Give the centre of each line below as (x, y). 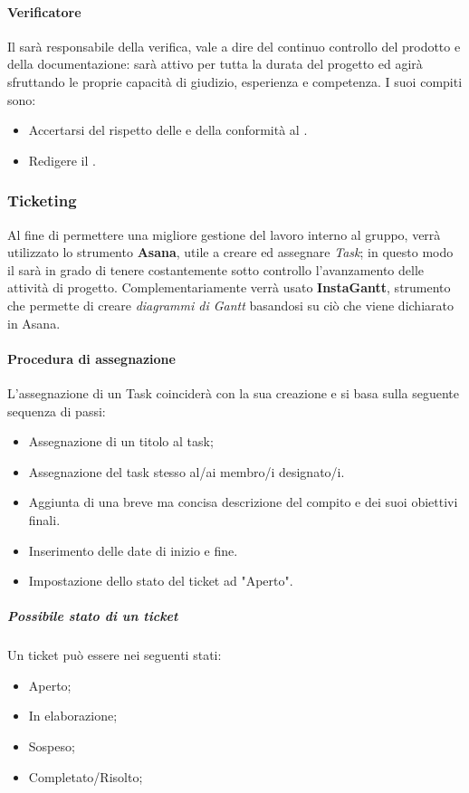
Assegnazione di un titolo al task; (121, 441)
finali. (44, 519)
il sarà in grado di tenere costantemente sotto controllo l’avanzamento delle (216, 269)
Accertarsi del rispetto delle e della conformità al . (168, 130)
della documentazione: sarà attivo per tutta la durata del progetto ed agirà (215, 64)
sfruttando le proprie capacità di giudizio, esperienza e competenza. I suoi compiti (235, 81)
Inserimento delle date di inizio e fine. (133, 550)
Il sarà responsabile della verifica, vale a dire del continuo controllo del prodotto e (234, 46)
